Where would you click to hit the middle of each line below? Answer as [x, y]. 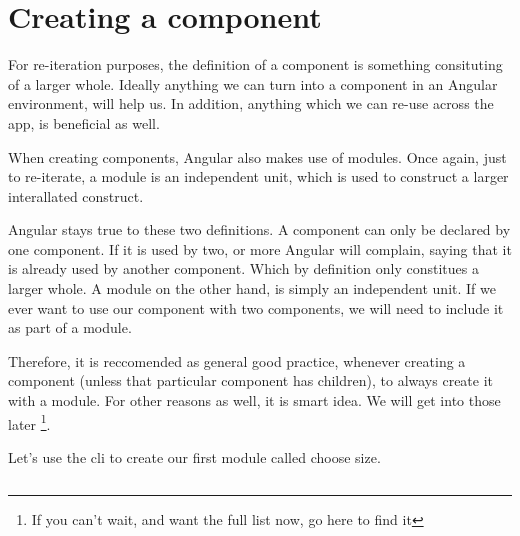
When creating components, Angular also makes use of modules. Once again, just [257, 156]
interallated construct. [76, 195]
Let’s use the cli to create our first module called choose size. [194, 456]
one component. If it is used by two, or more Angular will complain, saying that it [260, 248]
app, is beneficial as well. [84, 122]
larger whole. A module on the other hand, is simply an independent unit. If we [252, 288]
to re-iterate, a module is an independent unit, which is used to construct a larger [258, 176]
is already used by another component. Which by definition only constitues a [243, 268]
